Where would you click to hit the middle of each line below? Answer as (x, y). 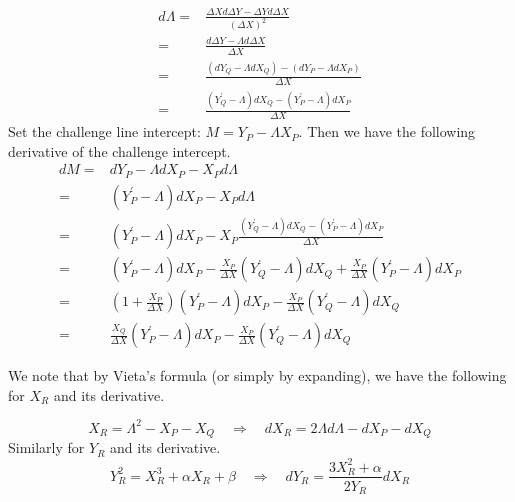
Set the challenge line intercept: (104, 131)
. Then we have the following (387, 131)
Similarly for (46, 447)
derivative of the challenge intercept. (119, 150)
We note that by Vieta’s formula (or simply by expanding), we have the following (257, 375)
